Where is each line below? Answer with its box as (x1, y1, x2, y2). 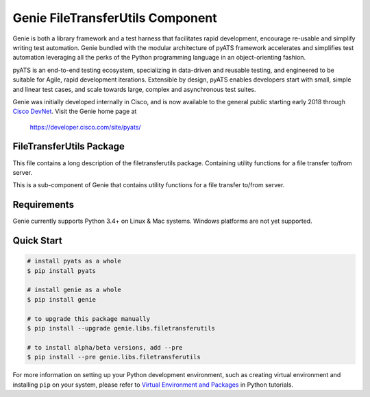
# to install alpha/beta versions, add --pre (27, 344, 183, 351)
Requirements (12, 199, 75, 210)
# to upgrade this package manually (27, 315, 151, 322)
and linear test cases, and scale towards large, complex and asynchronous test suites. (12, 85, 256, 93)
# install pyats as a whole (27, 257, 121, 265)
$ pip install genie (27, 296, 96, 303)
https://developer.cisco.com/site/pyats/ (29, 123, 141, 131)
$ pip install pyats (27, 267, 96, 274)
